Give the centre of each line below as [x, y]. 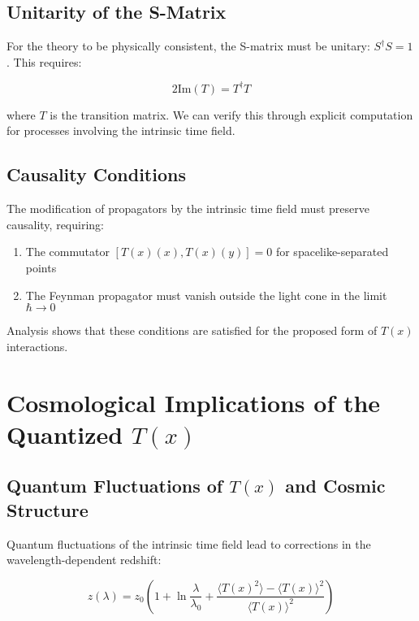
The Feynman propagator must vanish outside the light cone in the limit [206, 295]
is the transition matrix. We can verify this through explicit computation [231, 114]
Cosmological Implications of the [194, 402]
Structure [48, 509]
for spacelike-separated [332, 252]
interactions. [37, 346]
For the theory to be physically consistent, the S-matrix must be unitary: [188, 46]
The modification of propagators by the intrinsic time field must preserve [188, 208]
